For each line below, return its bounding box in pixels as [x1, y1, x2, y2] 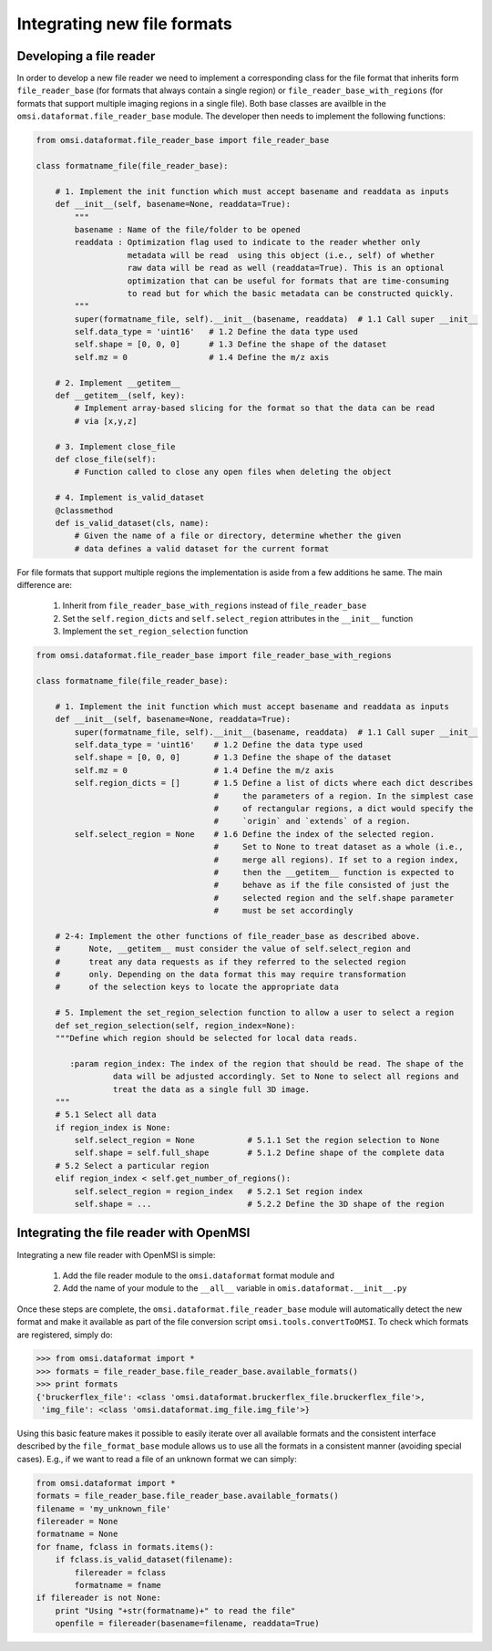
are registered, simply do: [16, 1329, 113, 1340]
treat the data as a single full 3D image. [112, 1084, 311, 1094]
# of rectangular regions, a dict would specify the [213, 803, 474, 813]
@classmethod [55, 505, 114, 515]
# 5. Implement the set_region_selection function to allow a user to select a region [55, 1007, 455, 1018]
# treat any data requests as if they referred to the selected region [55, 956, 406, 966]
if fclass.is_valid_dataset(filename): [55, 1554, 234, 1565]
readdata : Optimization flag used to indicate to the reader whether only [74, 237, 421, 248]
